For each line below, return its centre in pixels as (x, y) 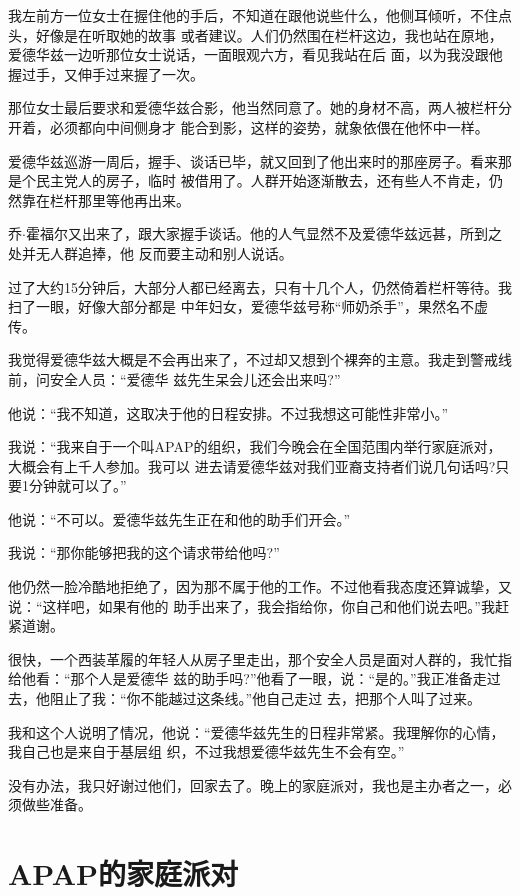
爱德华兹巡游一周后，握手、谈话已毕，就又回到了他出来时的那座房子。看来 (253, 160)
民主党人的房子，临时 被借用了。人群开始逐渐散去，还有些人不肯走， (262, 180)
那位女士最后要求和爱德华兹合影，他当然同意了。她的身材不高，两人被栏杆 (253, 107)
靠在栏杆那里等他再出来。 (105, 199)
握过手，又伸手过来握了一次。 (106, 73)
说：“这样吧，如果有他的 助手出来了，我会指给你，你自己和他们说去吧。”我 (251, 605)
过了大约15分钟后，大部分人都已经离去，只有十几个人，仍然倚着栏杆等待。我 (260, 286)
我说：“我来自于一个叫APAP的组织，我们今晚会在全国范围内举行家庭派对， (255, 446)
